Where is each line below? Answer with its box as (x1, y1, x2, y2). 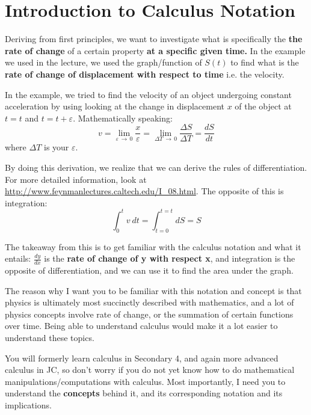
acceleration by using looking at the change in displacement (5, 100, 224, 112)
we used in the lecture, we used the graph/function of (5, 56, 202, 69)
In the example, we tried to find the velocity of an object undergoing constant (5, 88, 292, 100)
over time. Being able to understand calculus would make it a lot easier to (5, 319, 278, 332)
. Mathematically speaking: (73, 111, 173, 124)
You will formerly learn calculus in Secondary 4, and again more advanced (5, 351, 279, 364)
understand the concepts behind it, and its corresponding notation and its (5, 387, 283, 399)
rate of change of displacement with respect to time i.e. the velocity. (5, 67, 285, 80)
